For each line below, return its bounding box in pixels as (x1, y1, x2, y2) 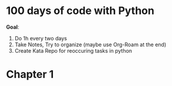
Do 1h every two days (14, 35, 67, 42)
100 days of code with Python (6, 4, 155, 18)
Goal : (6, 23, 19, 30)
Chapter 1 (6, 68, 54, 81)
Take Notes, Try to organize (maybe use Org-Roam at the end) (14, 41, 167, 48)
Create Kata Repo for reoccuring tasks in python (14, 47, 133, 54)
